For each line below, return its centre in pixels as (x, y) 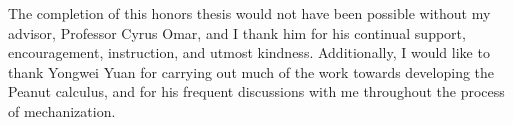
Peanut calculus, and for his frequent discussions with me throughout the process (256, 91)
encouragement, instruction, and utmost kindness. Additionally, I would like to (249, 52)
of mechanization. (62, 110)
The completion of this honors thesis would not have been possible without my (249, 13)
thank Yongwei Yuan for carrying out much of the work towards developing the (251, 71)
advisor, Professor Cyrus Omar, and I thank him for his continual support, (237, 32)
